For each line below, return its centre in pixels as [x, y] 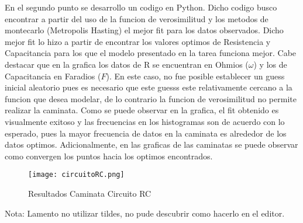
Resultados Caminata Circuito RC [90, 193]
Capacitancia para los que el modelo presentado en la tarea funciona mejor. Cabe [151, 53]
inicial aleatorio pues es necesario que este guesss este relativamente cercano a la [149, 87]
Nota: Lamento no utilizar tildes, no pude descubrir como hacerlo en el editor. [145, 213]
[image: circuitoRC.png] [76, 175]
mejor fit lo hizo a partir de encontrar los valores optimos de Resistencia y [138, 41]
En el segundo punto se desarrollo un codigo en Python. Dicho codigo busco [141, 7]
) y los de [270, 64]
